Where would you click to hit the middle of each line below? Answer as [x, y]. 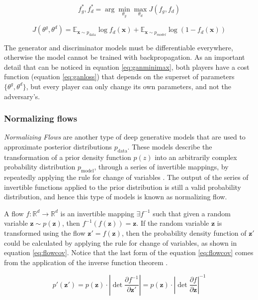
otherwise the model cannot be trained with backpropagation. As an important [125, 57]
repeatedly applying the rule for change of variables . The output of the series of [126, 177]
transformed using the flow [45, 233]
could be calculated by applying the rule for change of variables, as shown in [121, 242]
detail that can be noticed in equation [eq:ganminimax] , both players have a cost [127, 67]
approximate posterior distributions [58, 146]
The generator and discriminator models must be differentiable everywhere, [119, 47]
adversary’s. [22, 96]
